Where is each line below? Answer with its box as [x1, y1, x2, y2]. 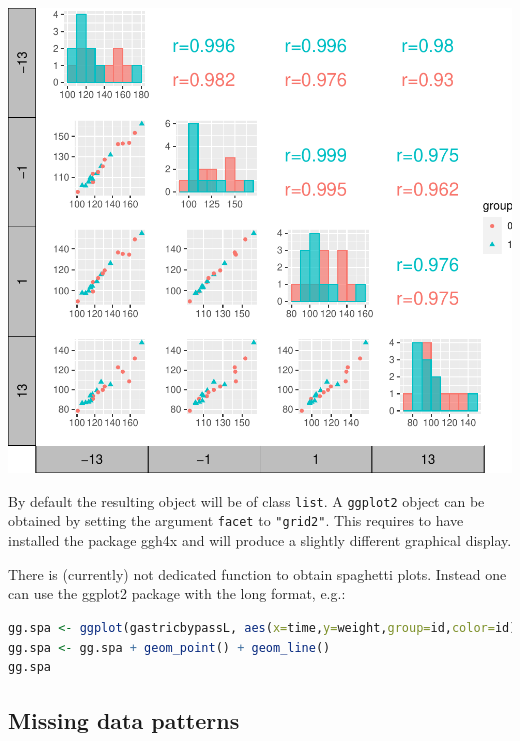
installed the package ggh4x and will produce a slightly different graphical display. [8, 530, 512, 551]
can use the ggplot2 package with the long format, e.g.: [8, 583, 346, 604]
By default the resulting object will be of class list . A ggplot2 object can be [8, 490, 485, 511]
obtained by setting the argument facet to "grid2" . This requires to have [8, 510, 464, 531]
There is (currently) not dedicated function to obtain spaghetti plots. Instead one [8, 563, 507, 584]
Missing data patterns [8, 705, 240, 736]
